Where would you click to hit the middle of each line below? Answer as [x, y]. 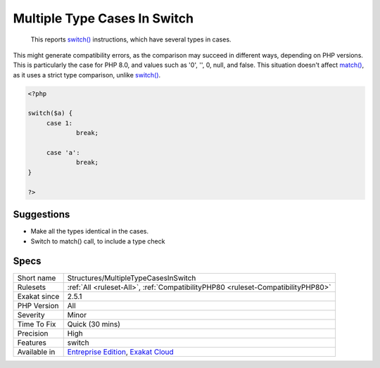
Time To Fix [37, 324]
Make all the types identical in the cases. [90, 231]
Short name [37, 278]
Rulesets [31, 287]
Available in [36, 352]
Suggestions [42, 215]
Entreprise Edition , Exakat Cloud [120, 352]
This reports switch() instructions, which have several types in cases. [131, 39]
